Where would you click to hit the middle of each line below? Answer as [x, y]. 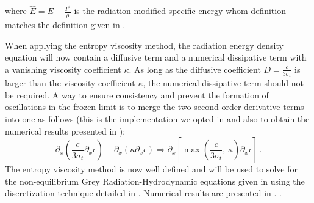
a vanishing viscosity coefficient [63, 69]
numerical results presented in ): [65, 131]
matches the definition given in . [65, 25]
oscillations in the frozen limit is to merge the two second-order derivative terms [155, 107]
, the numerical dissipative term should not [223, 83]
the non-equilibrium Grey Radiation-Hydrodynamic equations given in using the [155, 181]
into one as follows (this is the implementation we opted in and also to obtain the [157, 119]
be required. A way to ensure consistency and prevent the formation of [137, 94]
